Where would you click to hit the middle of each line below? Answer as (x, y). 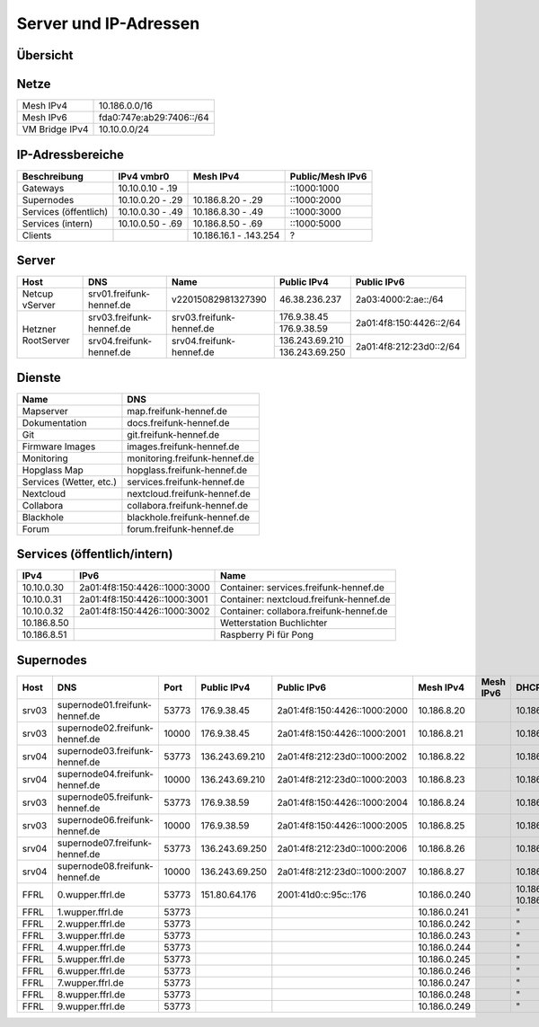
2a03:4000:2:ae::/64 (399, 299)
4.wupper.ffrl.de (91, 947)
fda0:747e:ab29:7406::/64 (155, 118)
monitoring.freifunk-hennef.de (191, 458)
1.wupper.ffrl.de (90, 912)
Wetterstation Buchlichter (274, 623)
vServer (39, 305)
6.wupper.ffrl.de (91, 970)
